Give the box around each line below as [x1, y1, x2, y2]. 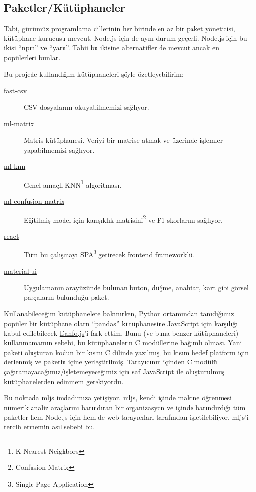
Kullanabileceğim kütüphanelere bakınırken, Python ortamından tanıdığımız [4, 308, 234, 319]
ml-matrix [4, 118, 34, 129]
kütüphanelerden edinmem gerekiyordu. [4, 376, 124, 386]
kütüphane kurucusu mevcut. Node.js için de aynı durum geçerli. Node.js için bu [4, 33, 247, 43]
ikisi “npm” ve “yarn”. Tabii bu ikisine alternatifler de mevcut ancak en [4, 42, 219, 53]
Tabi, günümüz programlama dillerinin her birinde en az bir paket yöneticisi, [4, 23, 235, 33]
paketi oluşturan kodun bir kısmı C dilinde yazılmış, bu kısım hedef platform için [4, 347, 249, 357]
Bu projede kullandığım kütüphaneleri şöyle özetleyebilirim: [4, 68, 184, 79]
